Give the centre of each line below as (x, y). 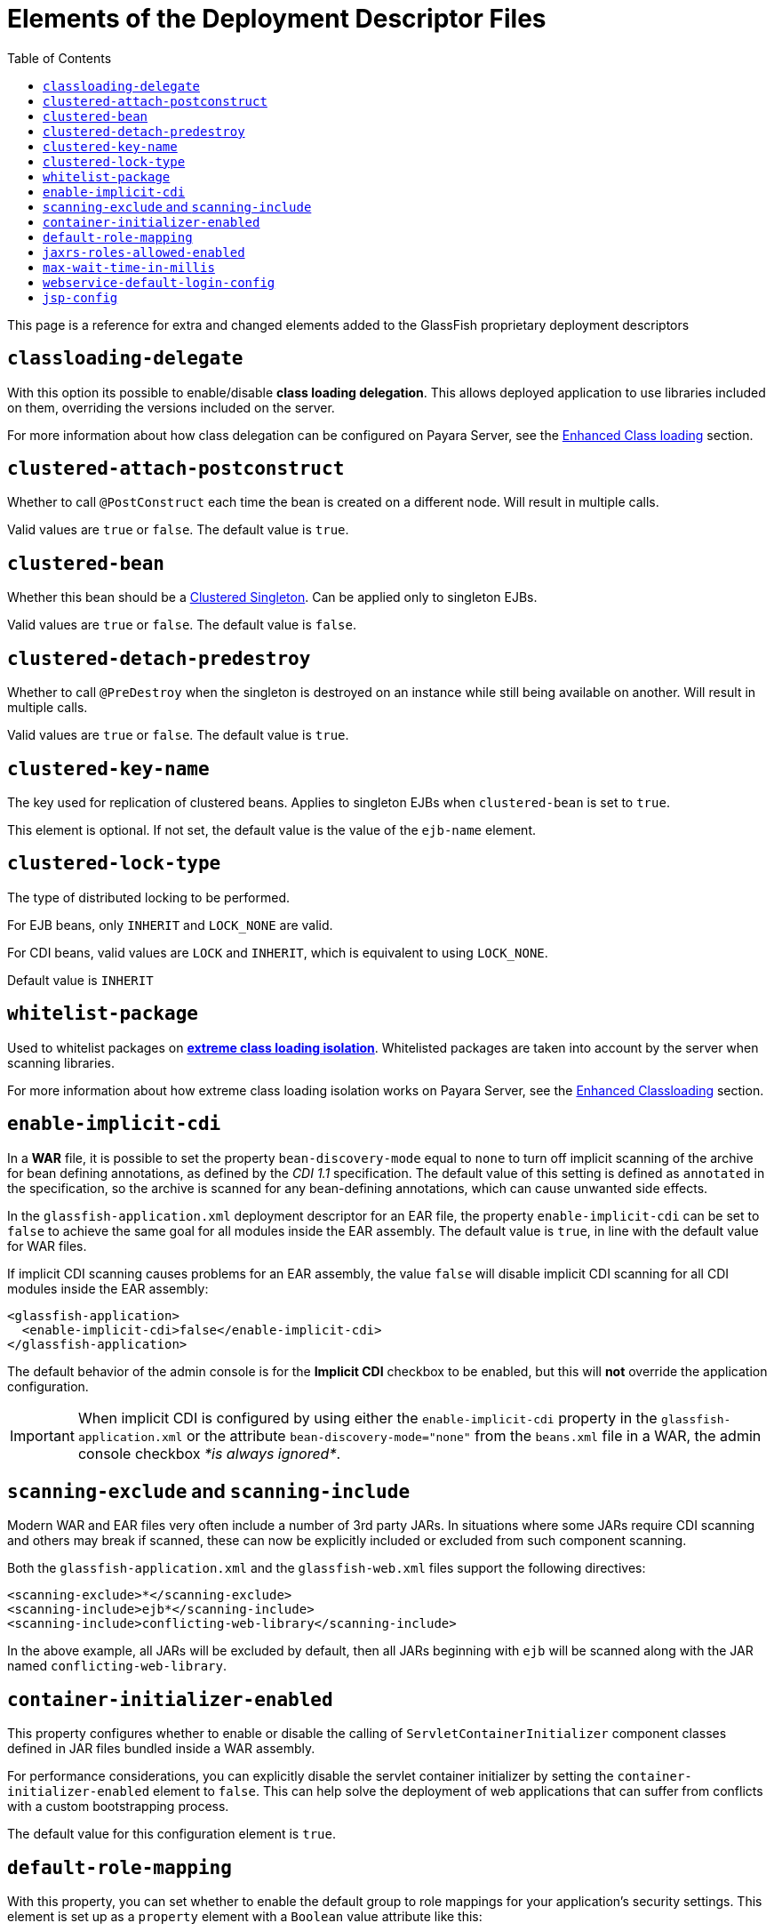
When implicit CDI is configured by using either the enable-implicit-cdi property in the (367, 1418)
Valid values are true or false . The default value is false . (182, 625)
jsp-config (80, 297)
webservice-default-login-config (159, 282)
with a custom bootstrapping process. (118, 1807)
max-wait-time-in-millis (129, 267)
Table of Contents (60, 58)
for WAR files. (47, 1246)
